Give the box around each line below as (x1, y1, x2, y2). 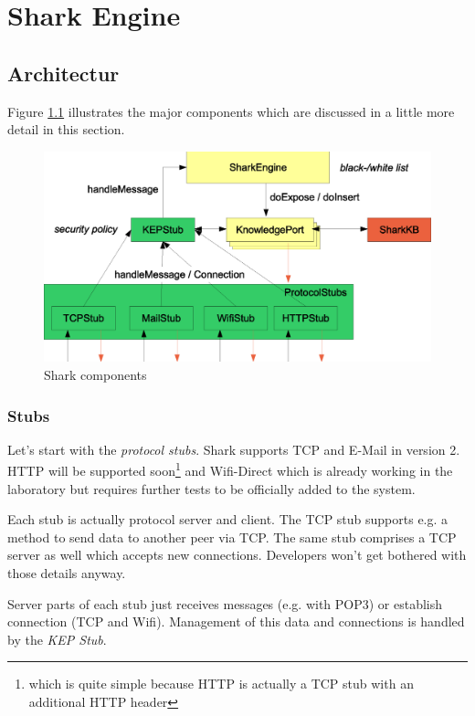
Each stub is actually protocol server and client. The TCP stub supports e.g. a (7, 510, 449, 529)
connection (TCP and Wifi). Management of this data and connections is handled (7, 612, 465, 631)
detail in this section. (7, 120, 125, 139)
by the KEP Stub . (7, 629, 107, 648)
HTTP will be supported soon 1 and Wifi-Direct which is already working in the (7, 458, 453, 480)
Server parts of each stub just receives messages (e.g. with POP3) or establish (7, 594, 443, 613)
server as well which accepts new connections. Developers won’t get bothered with (7, 545, 467, 564)
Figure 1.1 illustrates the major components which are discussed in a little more (7, 101, 455, 121)
